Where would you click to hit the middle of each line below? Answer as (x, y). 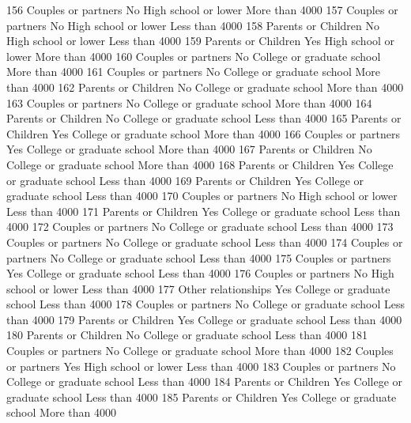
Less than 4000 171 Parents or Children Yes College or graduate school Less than (204, 211)
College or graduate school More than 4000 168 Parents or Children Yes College (200, 164)
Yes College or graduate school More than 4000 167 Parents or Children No (189, 149)
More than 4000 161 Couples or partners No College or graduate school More (194, 72)
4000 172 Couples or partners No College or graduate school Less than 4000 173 (200, 227)
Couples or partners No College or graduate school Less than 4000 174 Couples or (205, 242)
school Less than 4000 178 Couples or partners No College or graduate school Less (205, 304)
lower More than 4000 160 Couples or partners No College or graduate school (194, 56)
